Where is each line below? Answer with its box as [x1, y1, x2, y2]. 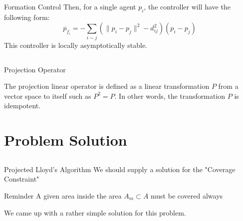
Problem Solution [4, 130, 127, 150]
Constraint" [4, 174, 39, 184]
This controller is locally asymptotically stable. [4, 39, 147, 50]
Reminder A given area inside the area [4, 191, 122, 201]
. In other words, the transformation [114, 90, 226, 101]
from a [218, 81, 239, 91]
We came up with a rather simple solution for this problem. [4, 207, 186, 218]
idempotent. [4, 100, 41, 111]
